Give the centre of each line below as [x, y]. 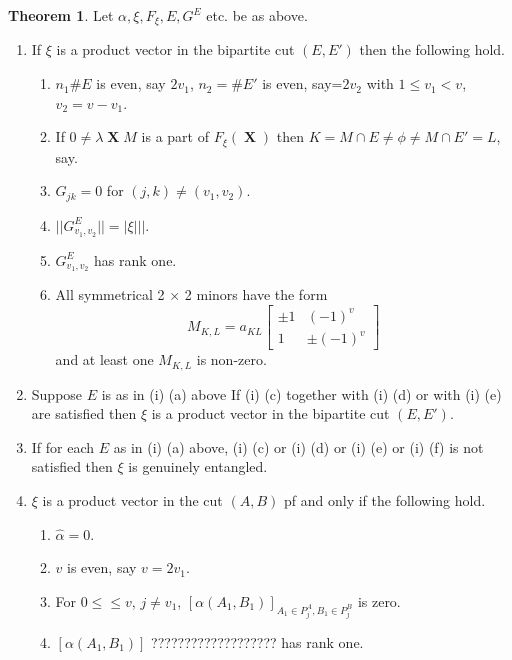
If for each [63, 446]
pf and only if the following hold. [384, 499]
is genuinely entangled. [198, 466]
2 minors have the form [256, 294]
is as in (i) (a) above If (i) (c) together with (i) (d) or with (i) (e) [301, 393]
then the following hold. [432, 49]
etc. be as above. [257, 15]
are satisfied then [84, 413]
